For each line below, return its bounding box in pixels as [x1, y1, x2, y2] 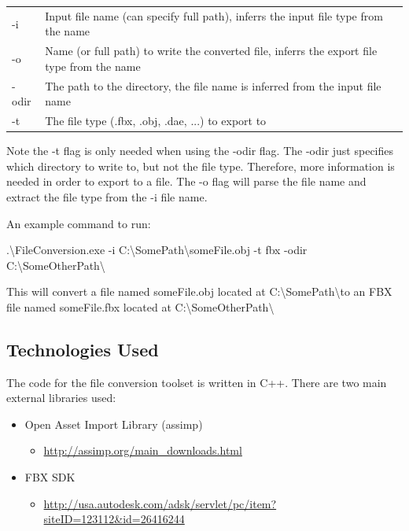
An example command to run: [6, 215, 151, 231]
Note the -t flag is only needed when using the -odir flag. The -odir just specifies [6, 142, 394, 159]
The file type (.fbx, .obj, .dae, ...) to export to [45, 112, 267, 129]
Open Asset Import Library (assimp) [24, 415, 203, 432]
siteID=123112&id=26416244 [43, 511, 185, 527]
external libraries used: [6, 389, 116, 406]
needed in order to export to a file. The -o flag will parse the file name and [6, 173, 367, 190]
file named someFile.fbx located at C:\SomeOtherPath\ [6, 298, 275, 315]
